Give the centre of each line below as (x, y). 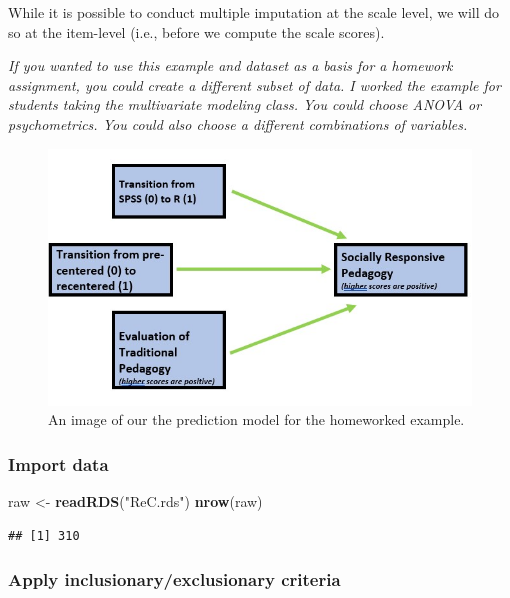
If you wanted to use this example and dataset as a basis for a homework (230, 65)
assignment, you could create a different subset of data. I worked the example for (254, 84)
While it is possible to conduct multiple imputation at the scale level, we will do (254, 12)
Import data (58, 463)
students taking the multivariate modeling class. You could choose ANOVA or (245, 104)
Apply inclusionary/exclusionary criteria (174, 579)
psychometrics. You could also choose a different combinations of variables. (238, 123)
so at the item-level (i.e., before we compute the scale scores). (196, 31)
